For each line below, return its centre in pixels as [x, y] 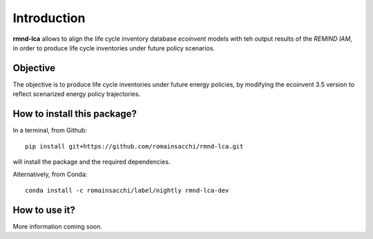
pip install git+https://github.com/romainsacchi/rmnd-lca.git [134, 146]
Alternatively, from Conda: [50, 174]
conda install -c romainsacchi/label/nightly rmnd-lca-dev [127, 190]
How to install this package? [75, 114]
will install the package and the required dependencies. [92, 162]
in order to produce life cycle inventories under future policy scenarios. [114, 48]
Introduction [49, 18]
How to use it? [44, 210]
